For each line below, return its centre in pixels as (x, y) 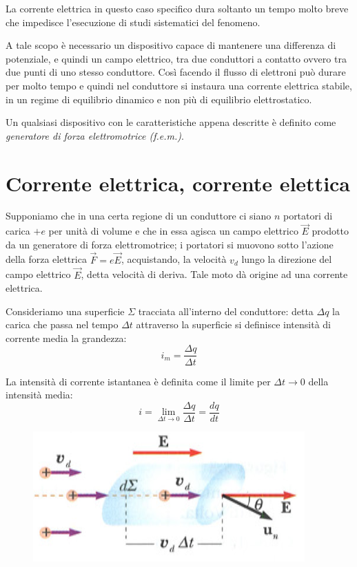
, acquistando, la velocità (174, 259)
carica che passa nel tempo (62, 324)
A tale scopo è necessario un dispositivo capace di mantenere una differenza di (171, 45)
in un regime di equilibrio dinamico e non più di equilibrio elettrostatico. (159, 99)
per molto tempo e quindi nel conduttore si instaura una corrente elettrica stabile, (179, 85)
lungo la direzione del (287, 259)
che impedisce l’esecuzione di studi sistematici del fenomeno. (133, 22)
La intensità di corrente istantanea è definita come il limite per (138, 381)
